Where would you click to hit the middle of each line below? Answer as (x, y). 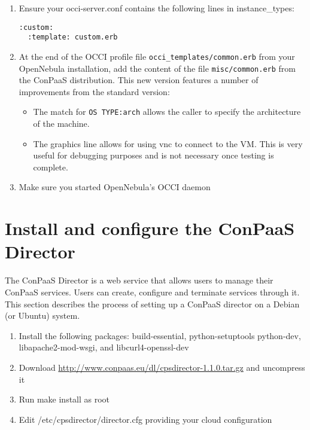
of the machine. (61, 123)
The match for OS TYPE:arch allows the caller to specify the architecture (167, 112)
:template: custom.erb (73, 37)
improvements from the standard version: (94, 91)
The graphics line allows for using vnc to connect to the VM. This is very (168, 143)
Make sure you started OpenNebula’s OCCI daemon (115, 187)
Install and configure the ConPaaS (150, 228)
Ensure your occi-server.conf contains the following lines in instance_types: (156, 8)
